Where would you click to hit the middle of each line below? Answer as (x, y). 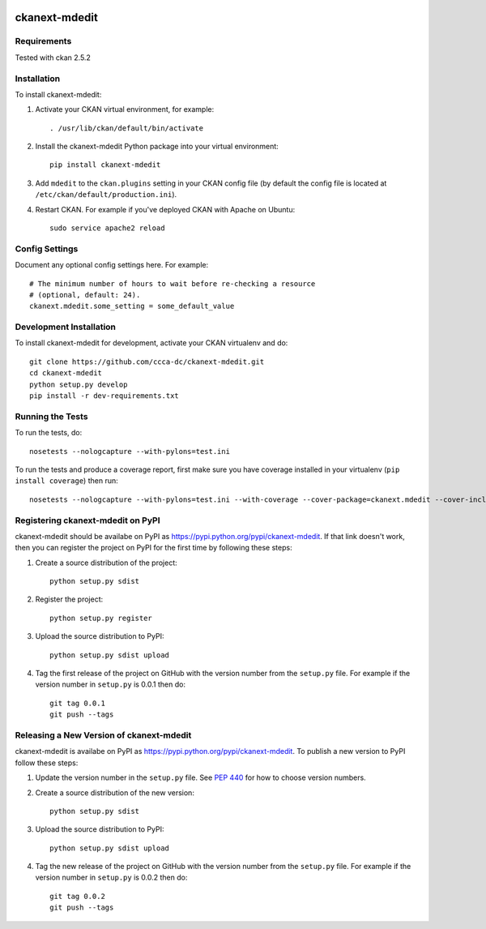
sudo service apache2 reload (107, 228)
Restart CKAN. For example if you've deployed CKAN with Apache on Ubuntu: (165, 209)
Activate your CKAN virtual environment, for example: (125, 109)
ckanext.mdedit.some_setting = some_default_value (132, 306)
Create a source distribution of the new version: (115, 792)
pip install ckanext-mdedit (105, 165)
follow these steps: (47, 763)
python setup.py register (101, 618)
